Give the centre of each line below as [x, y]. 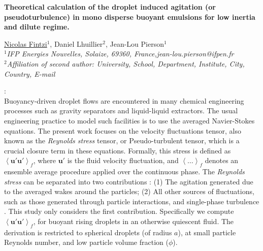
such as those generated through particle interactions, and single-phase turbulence [132, 201]
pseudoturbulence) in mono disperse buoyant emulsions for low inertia [130, 17]
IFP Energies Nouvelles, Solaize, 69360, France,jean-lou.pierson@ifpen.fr [120, 54]
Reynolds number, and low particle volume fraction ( [86, 242]
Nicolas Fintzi [26, 43]
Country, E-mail [30, 73]
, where [44, 160]
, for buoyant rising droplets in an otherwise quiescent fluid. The [134, 221]
